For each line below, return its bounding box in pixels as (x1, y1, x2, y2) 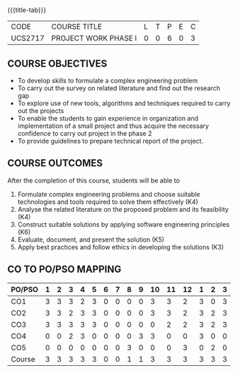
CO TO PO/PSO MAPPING (7, 264, 122, 276)
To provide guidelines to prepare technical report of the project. (17, 137, 204, 145)
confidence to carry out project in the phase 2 (17, 129, 152, 137)
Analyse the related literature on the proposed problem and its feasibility (17, 205, 229, 213)
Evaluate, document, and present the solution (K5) (17, 235, 165, 244)
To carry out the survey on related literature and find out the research (17, 84, 221, 92)
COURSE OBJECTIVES (7, 58, 108, 70)
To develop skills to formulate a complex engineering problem (17, 77, 198, 85)
